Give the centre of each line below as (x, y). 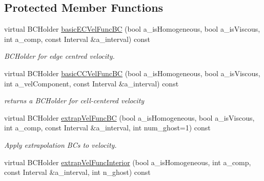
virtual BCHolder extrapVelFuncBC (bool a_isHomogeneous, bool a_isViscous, (129, 117)
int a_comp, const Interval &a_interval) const (77, 39)
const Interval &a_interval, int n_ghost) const (77, 172)
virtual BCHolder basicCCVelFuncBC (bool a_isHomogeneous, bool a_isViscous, (132, 73)
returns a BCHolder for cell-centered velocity (74, 100)
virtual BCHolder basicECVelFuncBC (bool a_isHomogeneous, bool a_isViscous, (132, 29)
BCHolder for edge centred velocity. (59, 56)
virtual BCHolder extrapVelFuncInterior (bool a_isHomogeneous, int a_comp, (128, 162)
